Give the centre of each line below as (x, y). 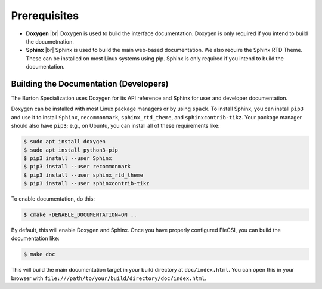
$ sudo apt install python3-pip (71, 150)
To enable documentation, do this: (53, 199)
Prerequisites (45, 16)
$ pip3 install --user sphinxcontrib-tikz (86, 183)
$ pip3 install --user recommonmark (77, 167)
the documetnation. (50, 41)
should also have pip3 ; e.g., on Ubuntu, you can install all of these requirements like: (115, 126)
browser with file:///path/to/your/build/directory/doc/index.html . (109, 278)
